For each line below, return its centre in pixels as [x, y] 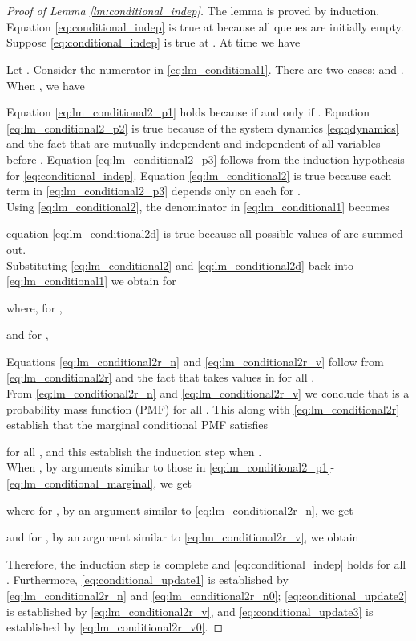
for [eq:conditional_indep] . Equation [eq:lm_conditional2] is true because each [199, 175]
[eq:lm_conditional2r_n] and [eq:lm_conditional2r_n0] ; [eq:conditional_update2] [207, 595]
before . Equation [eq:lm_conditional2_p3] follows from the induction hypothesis [206, 159]
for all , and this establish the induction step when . [134, 451]
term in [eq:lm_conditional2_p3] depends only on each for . [153, 191]
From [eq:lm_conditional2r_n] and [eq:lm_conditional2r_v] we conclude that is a [208, 393]
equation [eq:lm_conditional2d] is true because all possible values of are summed [205, 233]
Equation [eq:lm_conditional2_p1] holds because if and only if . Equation [188, 112]
